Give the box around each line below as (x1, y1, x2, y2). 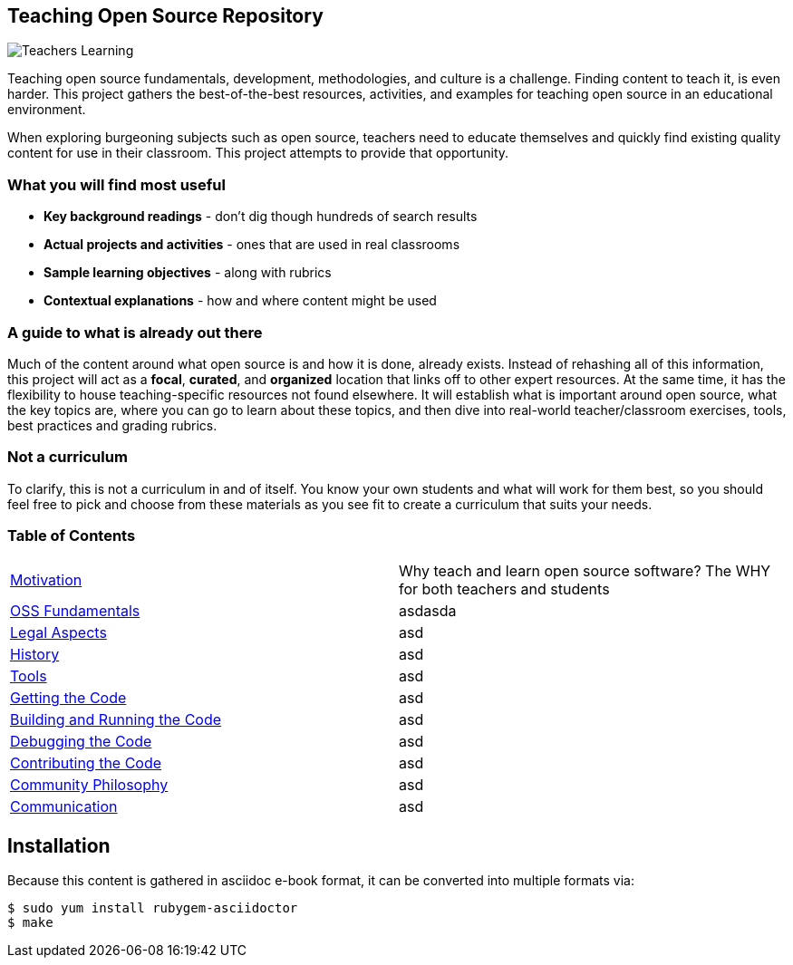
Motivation (10, 571, 82, 590)
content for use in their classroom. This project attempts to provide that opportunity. (7, 145, 509, 161)
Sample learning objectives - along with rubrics (44, 265, 332, 281)
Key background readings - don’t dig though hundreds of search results (44, 208, 478, 225)
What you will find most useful (7, 175, 226, 194)
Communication (10, 797, 118, 816)
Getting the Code (10, 689, 127, 708)
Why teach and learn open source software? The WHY (399, 562, 771, 581)
